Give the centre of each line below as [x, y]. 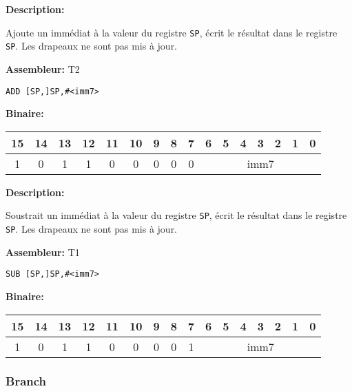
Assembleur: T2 [43, 68]
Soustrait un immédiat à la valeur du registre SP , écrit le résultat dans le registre [176, 215]
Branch [26, 381]
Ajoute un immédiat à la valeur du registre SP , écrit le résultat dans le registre [172, 32]
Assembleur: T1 [43, 252]
